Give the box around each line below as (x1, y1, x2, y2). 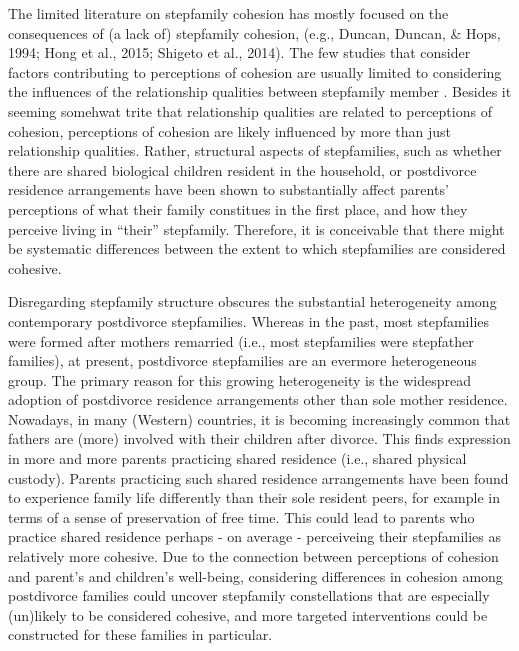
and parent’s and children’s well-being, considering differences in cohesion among (8, 565, 503, 586)
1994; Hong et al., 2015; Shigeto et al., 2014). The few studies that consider (8, 42, 471, 63)
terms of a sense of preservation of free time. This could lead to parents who (8, 506, 475, 527)
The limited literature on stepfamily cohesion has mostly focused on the (8, 3, 449, 23)
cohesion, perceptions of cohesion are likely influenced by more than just (8, 120, 451, 141)
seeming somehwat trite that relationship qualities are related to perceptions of (8, 100, 492, 121)
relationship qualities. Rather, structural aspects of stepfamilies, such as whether (8, 140, 502, 161)
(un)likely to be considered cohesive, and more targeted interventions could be (8, 604, 488, 625)
